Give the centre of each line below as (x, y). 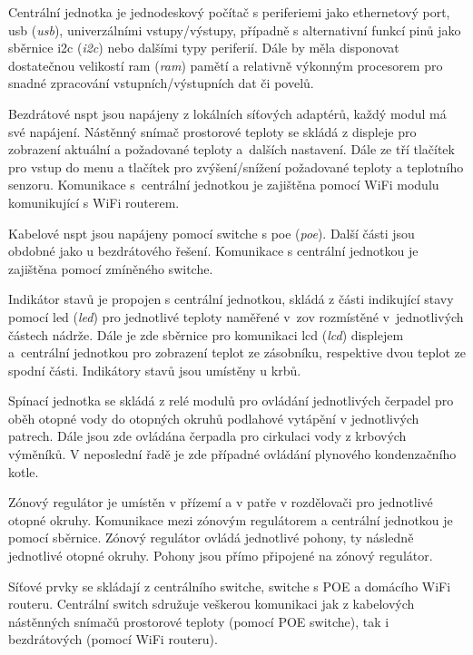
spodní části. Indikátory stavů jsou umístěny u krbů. (155, 370)
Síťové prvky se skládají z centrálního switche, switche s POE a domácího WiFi (230, 586)
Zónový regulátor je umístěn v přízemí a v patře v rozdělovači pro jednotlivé (221, 502)
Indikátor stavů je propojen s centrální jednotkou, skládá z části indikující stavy (231, 299)
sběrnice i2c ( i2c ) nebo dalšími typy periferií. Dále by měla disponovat (204, 48)
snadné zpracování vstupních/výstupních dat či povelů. (161, 83)
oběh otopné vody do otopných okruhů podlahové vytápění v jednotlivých (214, 418)
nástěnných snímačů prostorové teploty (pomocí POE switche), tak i (199, 621)
